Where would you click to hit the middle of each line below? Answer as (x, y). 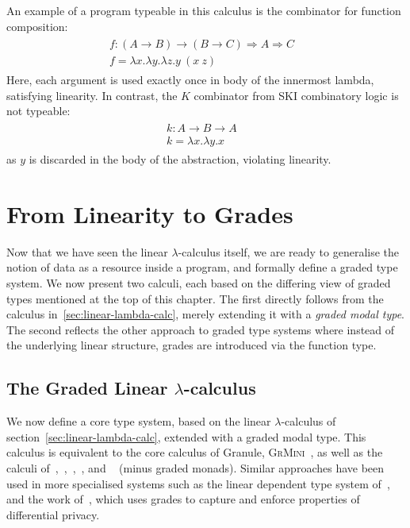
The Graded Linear (87, 388)
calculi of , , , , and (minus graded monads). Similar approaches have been (195, 468)
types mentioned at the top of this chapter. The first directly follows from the (195, 298)
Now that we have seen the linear (87, 251)
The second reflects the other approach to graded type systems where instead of (201, 329)
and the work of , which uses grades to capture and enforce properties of (183, 499)
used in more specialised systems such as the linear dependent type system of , (198, 483)
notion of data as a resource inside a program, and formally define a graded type (202, 267)
